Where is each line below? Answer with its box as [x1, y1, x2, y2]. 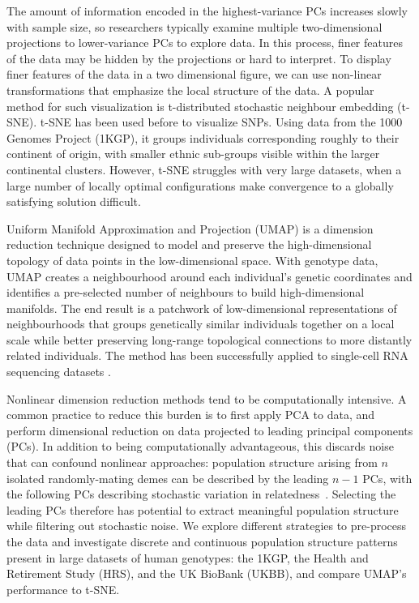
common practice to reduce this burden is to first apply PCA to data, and [6, 406, 375, 423]
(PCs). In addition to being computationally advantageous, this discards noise [6, 438, 394, 455]
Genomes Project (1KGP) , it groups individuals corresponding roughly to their [6, 129, 400, 146]
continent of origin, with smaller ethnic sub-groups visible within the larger [6, 145, 380, 162]
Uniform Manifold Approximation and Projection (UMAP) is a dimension [6, 220, 374, 237]
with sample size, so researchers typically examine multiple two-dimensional [6, 18, 383, 35]
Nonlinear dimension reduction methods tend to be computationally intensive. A [6, 390, 407, 407]
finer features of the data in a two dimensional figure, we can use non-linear [6, 66, 382, 83]
